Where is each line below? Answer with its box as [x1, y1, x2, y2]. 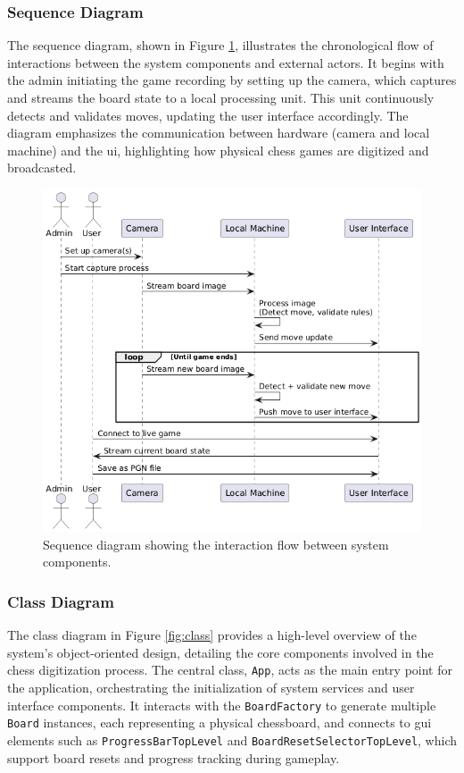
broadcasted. [7, 158, 77, 177]
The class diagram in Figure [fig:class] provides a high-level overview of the [7, 626, 417, 644]
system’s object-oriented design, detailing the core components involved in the [7, 643, 434, 661]
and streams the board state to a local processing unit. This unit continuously [7, 88, 435, 106]
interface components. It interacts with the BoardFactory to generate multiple [7, 695, 436, 714]
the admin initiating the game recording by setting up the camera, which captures [7, 71, 457, 89]
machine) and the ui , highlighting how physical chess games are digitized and [7, 140, 429, 159]
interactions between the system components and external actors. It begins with [7, 53, 444, 71]
